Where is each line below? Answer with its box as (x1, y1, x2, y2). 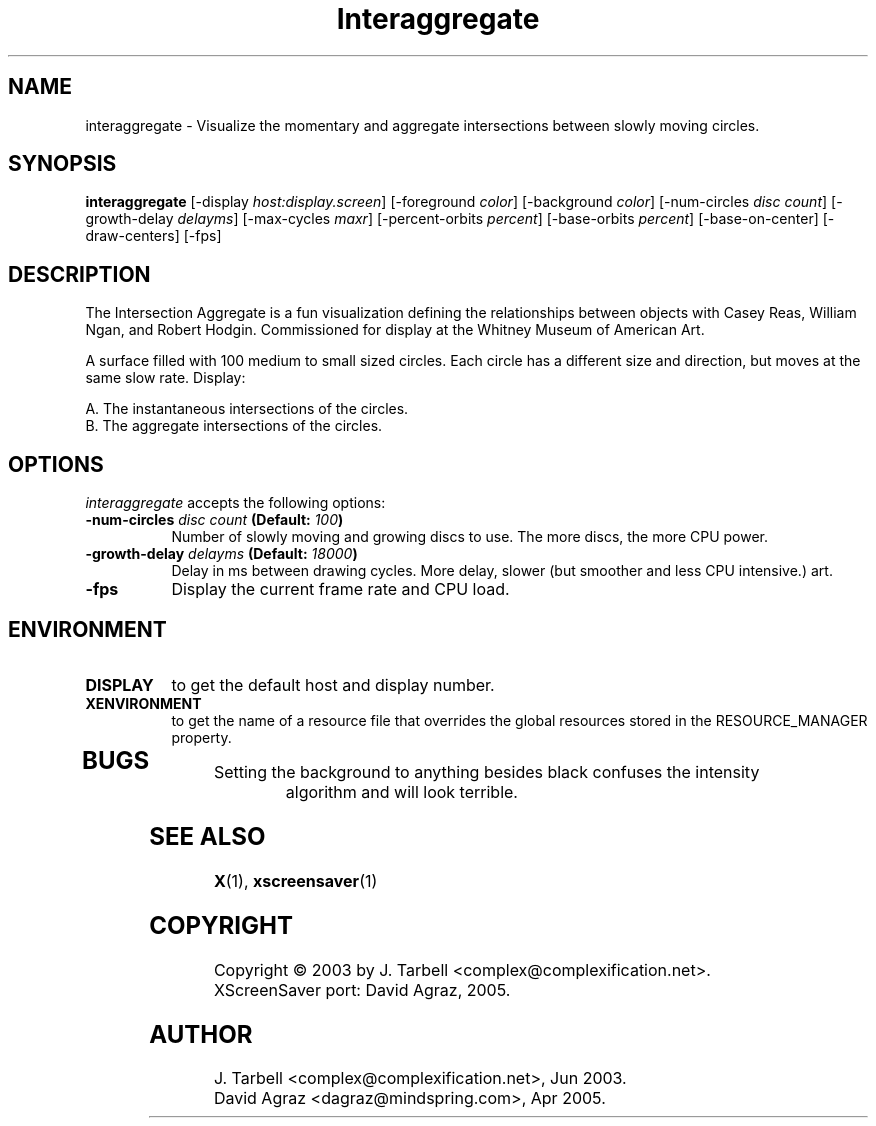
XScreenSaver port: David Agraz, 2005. (213, 979, 511, 1000)
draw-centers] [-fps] (85, 227, 222, 245)
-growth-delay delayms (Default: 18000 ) (85, 545, 358, 563)
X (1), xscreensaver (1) (213, 870, 378, 891)
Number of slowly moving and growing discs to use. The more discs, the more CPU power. (171, 528, 769, 546)
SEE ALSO (149, 821, 266, 851)
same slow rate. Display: (85, 369, 246, 387)
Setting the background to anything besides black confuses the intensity (213, 761, 760, 782)
